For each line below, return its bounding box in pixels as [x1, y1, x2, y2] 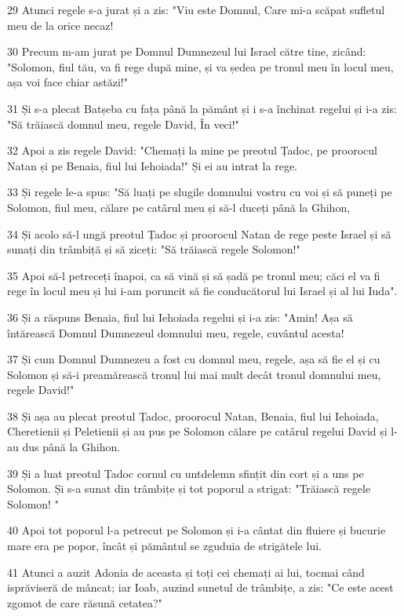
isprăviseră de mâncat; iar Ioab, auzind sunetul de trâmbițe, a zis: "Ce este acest [7, 579, 394, 596]
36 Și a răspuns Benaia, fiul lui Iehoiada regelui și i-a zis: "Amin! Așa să [7, 308, 353, 325]
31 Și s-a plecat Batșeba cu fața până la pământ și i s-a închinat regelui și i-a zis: [7, 100, 397, 116]
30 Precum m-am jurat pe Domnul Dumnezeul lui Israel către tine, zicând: [7, 43, 366, 60]
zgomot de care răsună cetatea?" [7, 594, 162, 611]
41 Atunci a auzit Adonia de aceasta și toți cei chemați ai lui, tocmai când [7, 563, 365, 580]
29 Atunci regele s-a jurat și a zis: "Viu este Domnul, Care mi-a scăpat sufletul [7, 2, 385, 17]
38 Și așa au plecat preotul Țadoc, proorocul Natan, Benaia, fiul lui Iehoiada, [7, 407, 379, 424]
